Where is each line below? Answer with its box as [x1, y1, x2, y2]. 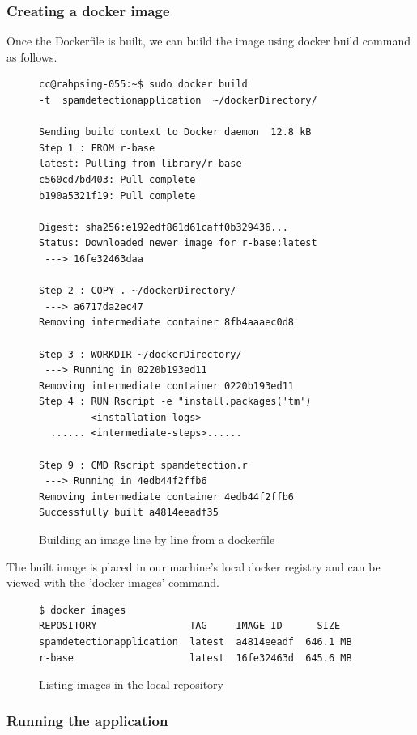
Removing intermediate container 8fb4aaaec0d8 [39, 317, 294, 329]
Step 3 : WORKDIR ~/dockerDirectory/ [39, 348, 242, 360]
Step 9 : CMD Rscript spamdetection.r [39, 459, 248, 471]
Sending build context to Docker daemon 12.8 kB [39, 126, 312, 138]
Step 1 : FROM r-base [39, 142, 155, 154]
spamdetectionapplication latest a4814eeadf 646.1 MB [39, 636, 352, 648]
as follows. [6, 48, 57, 65]
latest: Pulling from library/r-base [39, 158, 242, 170]
